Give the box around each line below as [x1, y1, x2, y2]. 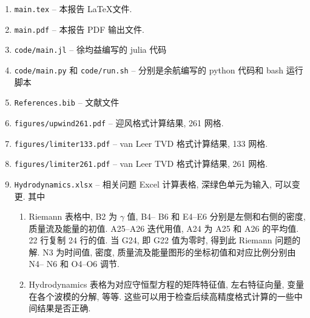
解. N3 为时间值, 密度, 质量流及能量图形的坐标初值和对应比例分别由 [29, 245, 296, 258]
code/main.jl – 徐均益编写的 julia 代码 [14, 43, 167, 56]
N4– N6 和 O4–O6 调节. [29, 257, 120, 270]
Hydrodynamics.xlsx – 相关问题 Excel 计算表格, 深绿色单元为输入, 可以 [14, 177, 292, 190]
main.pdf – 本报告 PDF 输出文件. [14, 22, 144, 35]
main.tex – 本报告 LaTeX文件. [14, 2, 132, 15]
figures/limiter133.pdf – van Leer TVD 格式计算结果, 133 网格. [14, 137, 268, 149]
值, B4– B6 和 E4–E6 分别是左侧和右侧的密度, [127, 210, 306, 223]
